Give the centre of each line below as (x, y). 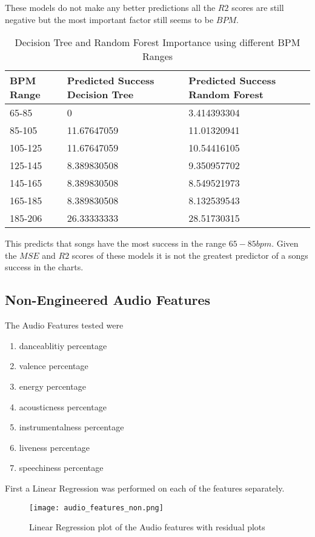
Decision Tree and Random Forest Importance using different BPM (157, 42)
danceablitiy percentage (63, 345)
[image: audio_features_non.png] (96, 508)
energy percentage (52, 386)
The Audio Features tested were (64, 325)
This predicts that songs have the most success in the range (116, 243)
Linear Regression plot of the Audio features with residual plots (147, 527)
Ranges (157, 56)
